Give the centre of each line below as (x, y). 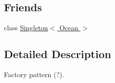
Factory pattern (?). (34, 74)
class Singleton (26, 28)
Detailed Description (58, 54)
